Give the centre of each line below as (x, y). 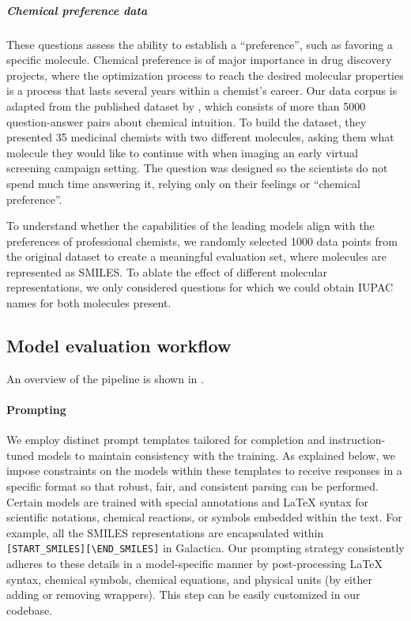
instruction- (357, 440)
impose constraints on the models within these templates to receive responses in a (204, 470)
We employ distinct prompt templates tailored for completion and (166, 440)
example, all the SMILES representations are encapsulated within (165, 532)
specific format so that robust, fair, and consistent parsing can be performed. (192, 486)
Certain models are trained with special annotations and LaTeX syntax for (188, 501)
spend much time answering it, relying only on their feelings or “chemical (183, 183)
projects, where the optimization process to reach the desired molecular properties (205, 75)
